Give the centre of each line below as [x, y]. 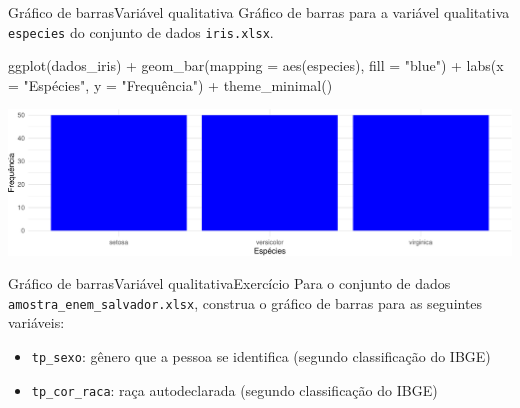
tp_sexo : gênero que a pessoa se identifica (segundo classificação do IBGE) [261, 356]
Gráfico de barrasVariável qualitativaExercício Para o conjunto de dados [229, 283]
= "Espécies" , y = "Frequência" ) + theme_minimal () [170, 84]
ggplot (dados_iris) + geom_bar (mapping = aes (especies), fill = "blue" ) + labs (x [256, 65]
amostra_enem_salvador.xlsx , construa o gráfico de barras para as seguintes [245, 302]
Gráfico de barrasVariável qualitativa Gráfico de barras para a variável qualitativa [259, 12]
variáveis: [36, 322]
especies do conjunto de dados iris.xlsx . [141, 31]
